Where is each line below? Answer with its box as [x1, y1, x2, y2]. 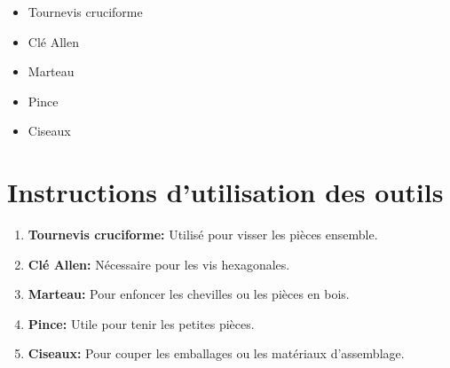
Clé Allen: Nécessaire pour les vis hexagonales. [28, 254, 290, 273]
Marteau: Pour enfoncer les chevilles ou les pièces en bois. [28, 285, 350, 303]
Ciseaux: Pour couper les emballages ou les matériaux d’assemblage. [28, 344, 405, 363]
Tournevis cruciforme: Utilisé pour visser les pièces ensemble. [28, 225, 378, 244]
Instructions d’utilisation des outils [7, 174, 444, 210]
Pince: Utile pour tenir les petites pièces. [28, 314, 255, 333]
